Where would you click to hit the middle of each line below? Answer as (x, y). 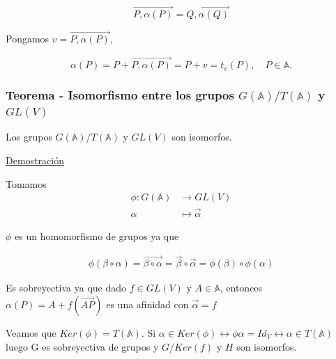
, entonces (241, 288)
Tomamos (26, 183)
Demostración (35, 160)
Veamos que (31, 332)
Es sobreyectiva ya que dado (66, 288)
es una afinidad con (147, 304)
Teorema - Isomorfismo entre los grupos (120, 95)
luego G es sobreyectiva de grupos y (82, 346)
